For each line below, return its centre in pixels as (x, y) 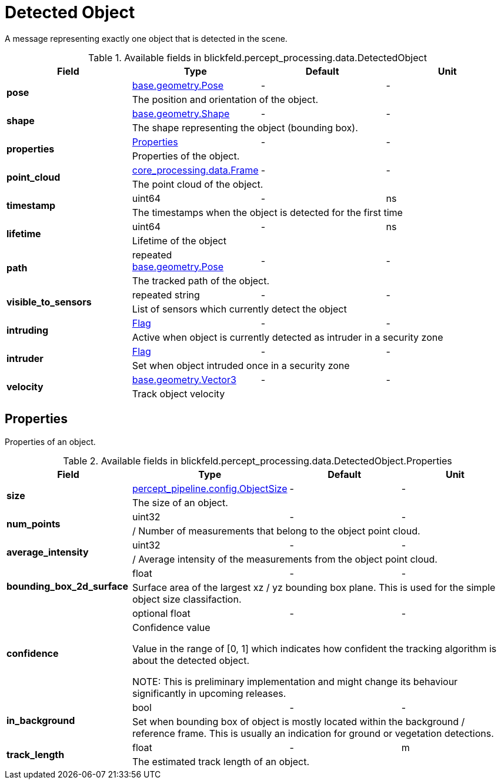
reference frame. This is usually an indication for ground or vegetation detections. (313, 733)
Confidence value (171, 627)
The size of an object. (180, 502)
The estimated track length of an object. (221, 761)
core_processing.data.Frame (195, 170)
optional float (161, 613)
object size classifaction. (187, 599)
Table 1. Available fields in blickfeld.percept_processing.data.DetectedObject (258, 57)
